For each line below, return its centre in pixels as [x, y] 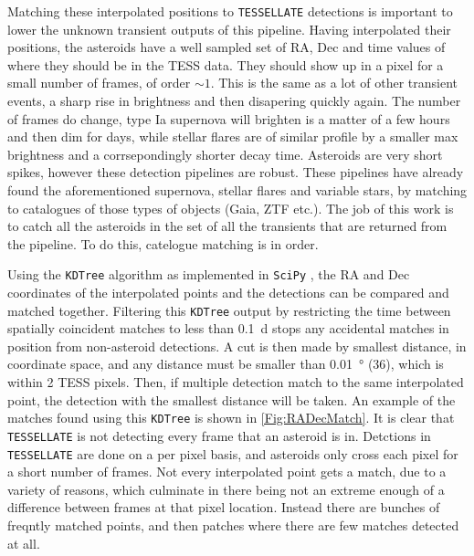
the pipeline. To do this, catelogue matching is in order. [163, 243]
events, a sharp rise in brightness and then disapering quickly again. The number [234, 101]
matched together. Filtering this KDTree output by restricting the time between [229, 310]
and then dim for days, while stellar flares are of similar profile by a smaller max [233, 136]
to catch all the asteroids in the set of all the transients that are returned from [227, 226]
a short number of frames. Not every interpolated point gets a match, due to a [227, 472]
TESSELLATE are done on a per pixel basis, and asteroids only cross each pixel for [233, 453]
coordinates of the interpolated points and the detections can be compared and [228, 293]
